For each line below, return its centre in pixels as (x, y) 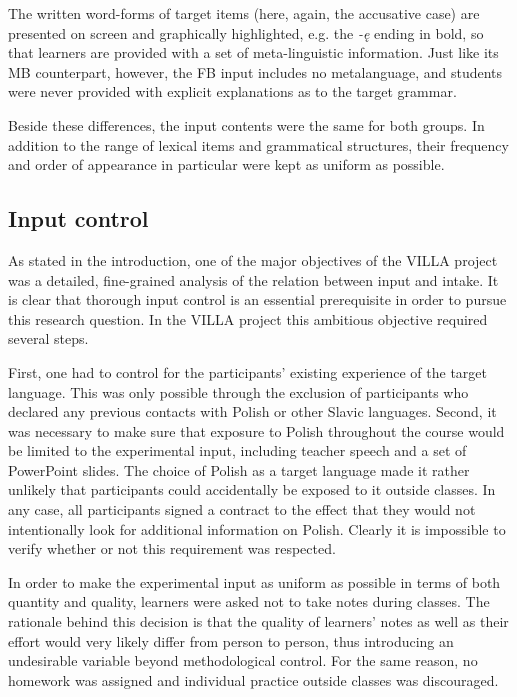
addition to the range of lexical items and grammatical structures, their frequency (258, 144)
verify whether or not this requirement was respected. (172, 548)
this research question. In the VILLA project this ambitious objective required (248, 318)
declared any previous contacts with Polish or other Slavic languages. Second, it (252, 411)
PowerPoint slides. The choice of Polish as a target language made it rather (239, 469)
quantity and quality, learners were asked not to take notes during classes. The (249, 601)
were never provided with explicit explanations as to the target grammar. (232, 91)
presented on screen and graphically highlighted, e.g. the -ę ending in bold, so (246, 32)
